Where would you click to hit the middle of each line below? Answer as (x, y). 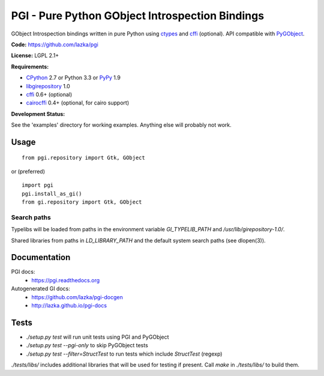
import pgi (38, 185)
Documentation (41, 257)
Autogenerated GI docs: (40, 289)
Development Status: (38, 114)
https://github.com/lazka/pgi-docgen (77, 297)
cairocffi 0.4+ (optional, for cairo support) (78, 103)
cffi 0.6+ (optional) (49, 94)
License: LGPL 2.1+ (35, 56)
